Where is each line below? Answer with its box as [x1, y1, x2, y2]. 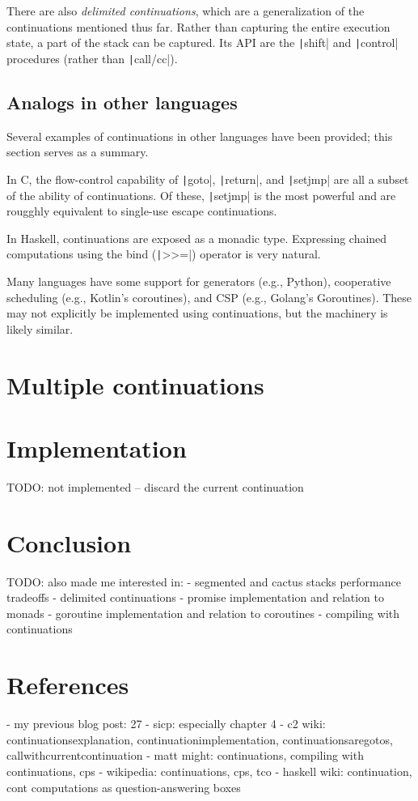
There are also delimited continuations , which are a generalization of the [6, 2, 365, 19]
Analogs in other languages [6, 89, 238, 114]
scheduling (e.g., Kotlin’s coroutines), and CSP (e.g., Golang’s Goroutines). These [6, 288, 412, 305]
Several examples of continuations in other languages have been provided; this [6, 127, 393, 144]
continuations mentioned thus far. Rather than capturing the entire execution [6, 18, 391, 35]
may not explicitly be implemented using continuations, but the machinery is [6, 305, 388, 322]
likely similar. [6, 320, 74, 337]
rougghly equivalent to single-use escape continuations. [6, 202, 277, 219]
